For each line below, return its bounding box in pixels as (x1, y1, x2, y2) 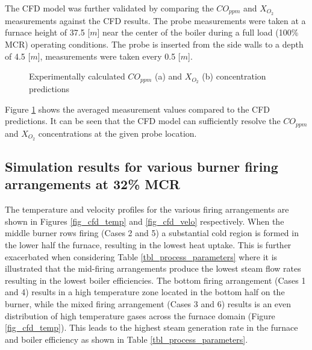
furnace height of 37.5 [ (5, 26, 90, 39)
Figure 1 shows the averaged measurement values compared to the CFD (5, 102, 270, 115)
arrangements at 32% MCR (5, 175, 180, 193)
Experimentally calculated (29, 70, 125, 83)
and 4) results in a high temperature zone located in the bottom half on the (5, 286, 285, 298)
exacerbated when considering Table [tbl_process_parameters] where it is (5, 250, 278, 263)
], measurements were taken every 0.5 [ (37, 49, 181, 62)
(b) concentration (202, 70, 266, 83)
